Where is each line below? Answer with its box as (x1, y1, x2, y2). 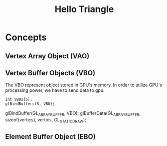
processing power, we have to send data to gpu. (5, 87, 105, 93)
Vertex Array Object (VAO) (5, 52, 90, 60)
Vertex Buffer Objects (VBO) (5, 69, 95, 77)
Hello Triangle (54, 4, 114, 15)
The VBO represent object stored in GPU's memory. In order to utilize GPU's (5, 82, 162, 88)
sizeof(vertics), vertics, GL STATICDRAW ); (5, 117, 87, 124)
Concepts (5, 32, 47, 43)
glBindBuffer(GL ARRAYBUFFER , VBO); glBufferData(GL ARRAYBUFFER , (5, 110, 141, 117)
